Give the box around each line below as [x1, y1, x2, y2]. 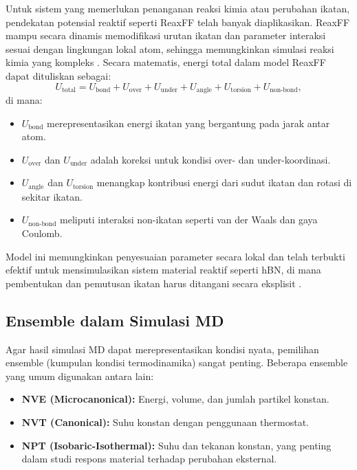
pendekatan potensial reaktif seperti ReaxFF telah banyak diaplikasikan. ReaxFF [6, 14, 350, 29]
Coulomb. [21, 226, 63, 240]
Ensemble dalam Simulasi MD [6, 309, 224, 331]
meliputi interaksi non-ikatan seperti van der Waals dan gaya [60, 212, 318, 227]
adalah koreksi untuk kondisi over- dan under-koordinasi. [90, 152, 331, 166]
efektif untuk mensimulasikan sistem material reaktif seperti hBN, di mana [6, 262, 321, 277]
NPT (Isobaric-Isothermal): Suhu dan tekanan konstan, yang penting [21, 438, 332, 452]
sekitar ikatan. [21, 189, 83, 203]
